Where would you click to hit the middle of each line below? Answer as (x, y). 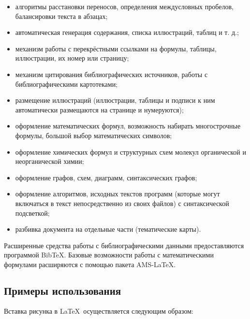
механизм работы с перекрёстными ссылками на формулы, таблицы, (116, 48)
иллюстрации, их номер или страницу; (72, 58)
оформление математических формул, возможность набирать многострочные (128, 126)
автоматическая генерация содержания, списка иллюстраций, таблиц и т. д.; (127, 32)
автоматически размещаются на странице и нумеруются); (99, 109)
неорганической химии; (50, 161)
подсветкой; (32, 213)
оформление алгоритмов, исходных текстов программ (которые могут (118, 194)
